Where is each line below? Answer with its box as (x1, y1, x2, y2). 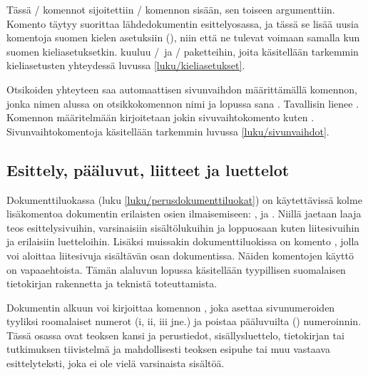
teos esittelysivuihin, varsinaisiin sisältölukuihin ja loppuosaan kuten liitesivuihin (6, 220, 360, 235)
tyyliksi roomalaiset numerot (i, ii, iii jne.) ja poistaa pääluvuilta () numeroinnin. (6, 314, 362, 329)
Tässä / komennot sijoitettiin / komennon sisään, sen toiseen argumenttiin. (6, 2, 335, 16)
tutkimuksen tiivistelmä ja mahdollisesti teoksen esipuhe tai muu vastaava (6, 341, 330, 356)
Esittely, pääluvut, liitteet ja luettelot (6, 158, 290, 180)
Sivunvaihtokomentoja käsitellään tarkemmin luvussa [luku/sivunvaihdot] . (6, 123, 329, 138)
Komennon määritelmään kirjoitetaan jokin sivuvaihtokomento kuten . (6, 110, 315, 125)
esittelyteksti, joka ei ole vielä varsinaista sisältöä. (6, 356, 225, 371)
